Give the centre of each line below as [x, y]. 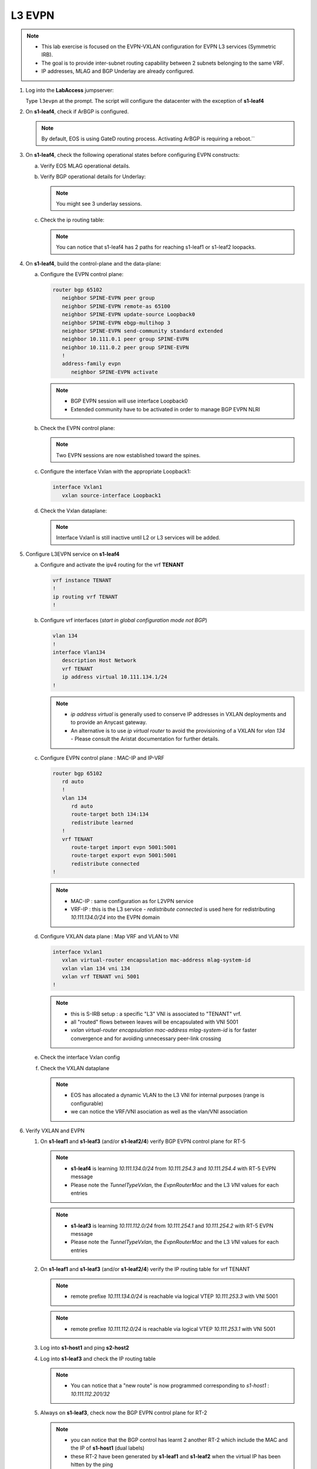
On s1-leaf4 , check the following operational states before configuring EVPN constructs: [133, 155]
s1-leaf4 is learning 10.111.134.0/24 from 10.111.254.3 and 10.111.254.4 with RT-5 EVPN [173, 1168]
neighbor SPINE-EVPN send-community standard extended [142, 331]
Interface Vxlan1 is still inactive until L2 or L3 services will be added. [138, 538]
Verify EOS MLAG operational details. [85, 166]
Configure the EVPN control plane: [82, 274]
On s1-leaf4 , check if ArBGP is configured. [77, 112]
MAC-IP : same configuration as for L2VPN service [132, 901]
